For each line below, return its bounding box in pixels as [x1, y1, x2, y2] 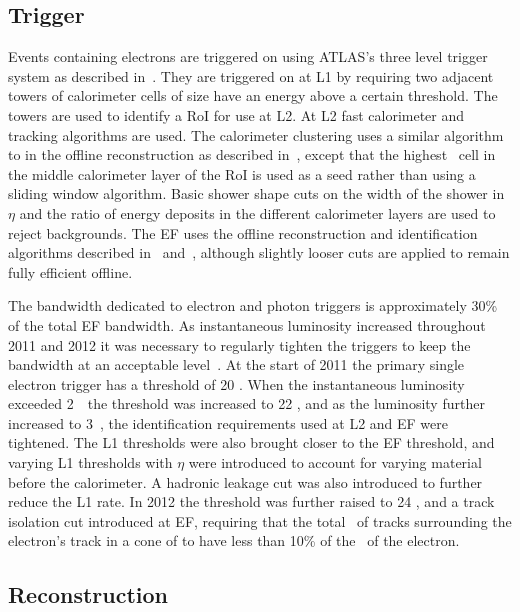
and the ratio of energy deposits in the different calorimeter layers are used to [19, 202, 496, 223]
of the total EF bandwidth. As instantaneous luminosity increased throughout [8, 314, 486, 335]
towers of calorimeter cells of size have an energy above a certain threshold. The [8, 85, 498, 106]
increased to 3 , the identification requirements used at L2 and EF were [8, 412, 449, 433]
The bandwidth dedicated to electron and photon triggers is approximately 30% [8, 295, 498, 316]
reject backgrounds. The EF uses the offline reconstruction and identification [8, 222, 478, 243]
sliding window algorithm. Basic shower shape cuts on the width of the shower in [8, 183, 505, 204]
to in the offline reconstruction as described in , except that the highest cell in [8, 144, 496, 165]
